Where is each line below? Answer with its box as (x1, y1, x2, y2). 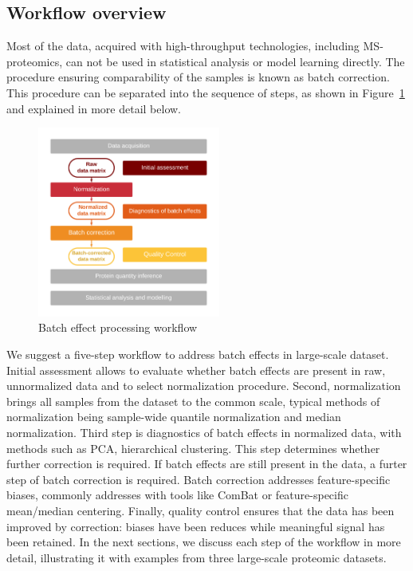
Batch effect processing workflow (38, 319, 198, 336)
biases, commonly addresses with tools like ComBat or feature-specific (6, 486, 348, 503)
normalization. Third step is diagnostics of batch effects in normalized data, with (6, 424, 402, 441)
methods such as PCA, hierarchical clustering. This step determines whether (6, 439, 380, 456)
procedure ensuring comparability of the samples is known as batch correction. (6, 69, 390, 85)
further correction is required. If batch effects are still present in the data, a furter (6, 455, 407, 472)
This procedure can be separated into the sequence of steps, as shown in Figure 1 (6, 84, 405, 100)
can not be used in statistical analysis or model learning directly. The (65, 53, 405, 69)
